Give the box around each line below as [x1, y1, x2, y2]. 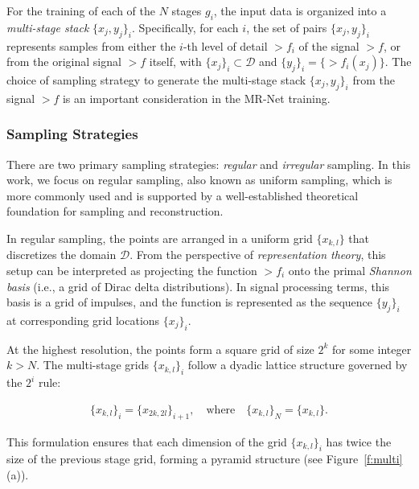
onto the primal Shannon [288, 262, 412, 279]
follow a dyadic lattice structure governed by [187, 356, 408, 373]
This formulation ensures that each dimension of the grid [6, 433, 287, 450]
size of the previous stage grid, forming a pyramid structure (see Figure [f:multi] [6, 450, 403, 467]
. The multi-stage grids [36, 356, 149, 373]
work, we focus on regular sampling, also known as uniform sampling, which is [6, 171, 392, 188]
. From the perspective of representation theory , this [129, 246, 386, 263]
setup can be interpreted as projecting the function [6, 262, 257, 279]
